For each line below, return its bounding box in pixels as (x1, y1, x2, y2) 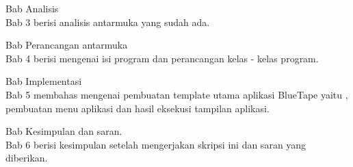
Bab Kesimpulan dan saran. (5, 124, 122, 138)
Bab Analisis (5, 1, 59, 15)
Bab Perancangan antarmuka (5, 38, 128, 52)
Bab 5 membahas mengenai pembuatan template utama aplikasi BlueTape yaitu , (5, 87, 348, 101)
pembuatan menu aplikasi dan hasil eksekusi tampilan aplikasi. (5, 101, 270, 115)
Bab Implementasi (5, 74, 82, 88)
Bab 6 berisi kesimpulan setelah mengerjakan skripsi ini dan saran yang (5, 137, 306, 151)
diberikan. (5, 151, 48, 165)
